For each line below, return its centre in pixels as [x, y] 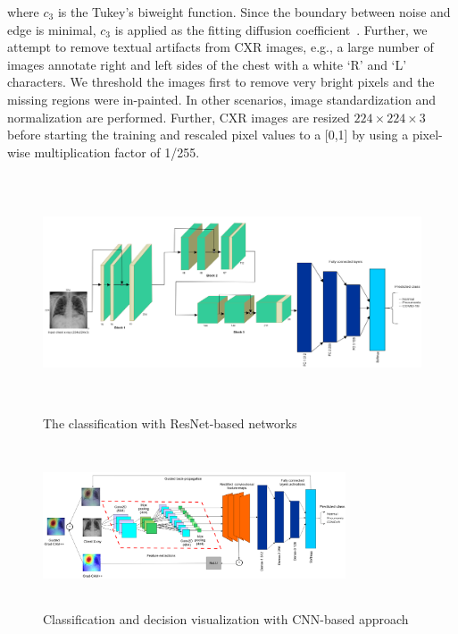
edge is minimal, [52, 29]
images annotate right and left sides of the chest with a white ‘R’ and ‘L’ [207, 64]
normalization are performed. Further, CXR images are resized [179, 117]
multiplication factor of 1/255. [117, 152]
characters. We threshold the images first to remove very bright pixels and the [221, 82]
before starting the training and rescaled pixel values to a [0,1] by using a [208, 135]
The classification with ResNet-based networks [170, 423]
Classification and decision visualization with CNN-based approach [226, 619]
